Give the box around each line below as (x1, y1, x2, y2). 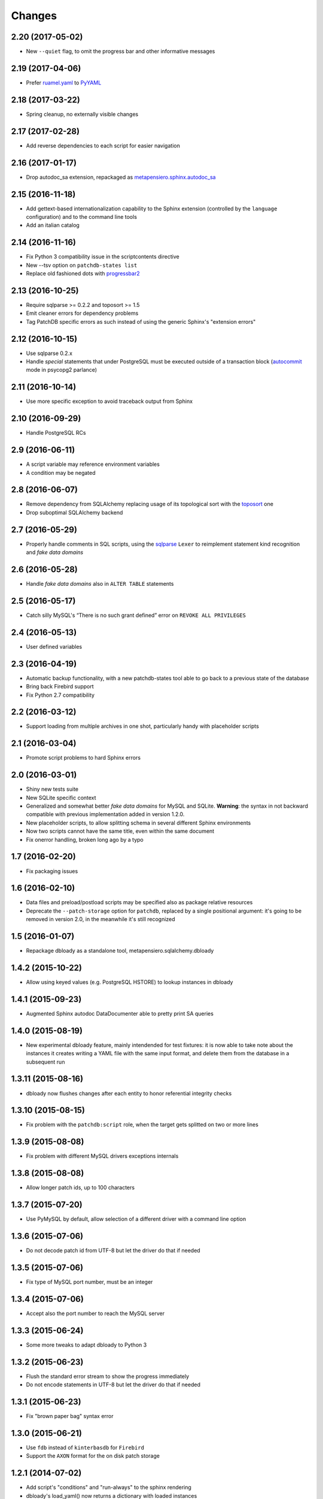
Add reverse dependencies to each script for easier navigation (26, 142, 181, 149)
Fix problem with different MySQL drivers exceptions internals (26, 1152, 179, 1160)
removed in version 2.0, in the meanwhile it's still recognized (26, 916, 176, 923)
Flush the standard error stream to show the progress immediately (26, 1372, 190, 1380)
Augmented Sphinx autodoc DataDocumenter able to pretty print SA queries (26, 1010, 214, 1017)
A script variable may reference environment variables (26, 460, 160, 468)
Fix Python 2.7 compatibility (26, 691, 95, 699)
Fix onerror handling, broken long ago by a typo (26, 836, 144, 843)
